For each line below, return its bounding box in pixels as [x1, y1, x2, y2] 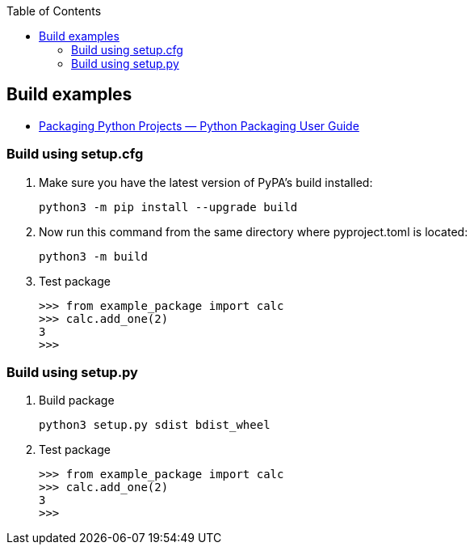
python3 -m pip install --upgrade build [39, 200, 298, 214]
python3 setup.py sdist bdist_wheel [39, 418, 271, 432]
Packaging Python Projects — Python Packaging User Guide [39, 118, 359, 133]
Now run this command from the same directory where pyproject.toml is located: [39, 224, 468, 239]
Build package [39, 393, 115, 408]
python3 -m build [39, 249, 148, 263]
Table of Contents [6, 4, 102, 18]
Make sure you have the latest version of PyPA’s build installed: [39, 175, 373, 189]
